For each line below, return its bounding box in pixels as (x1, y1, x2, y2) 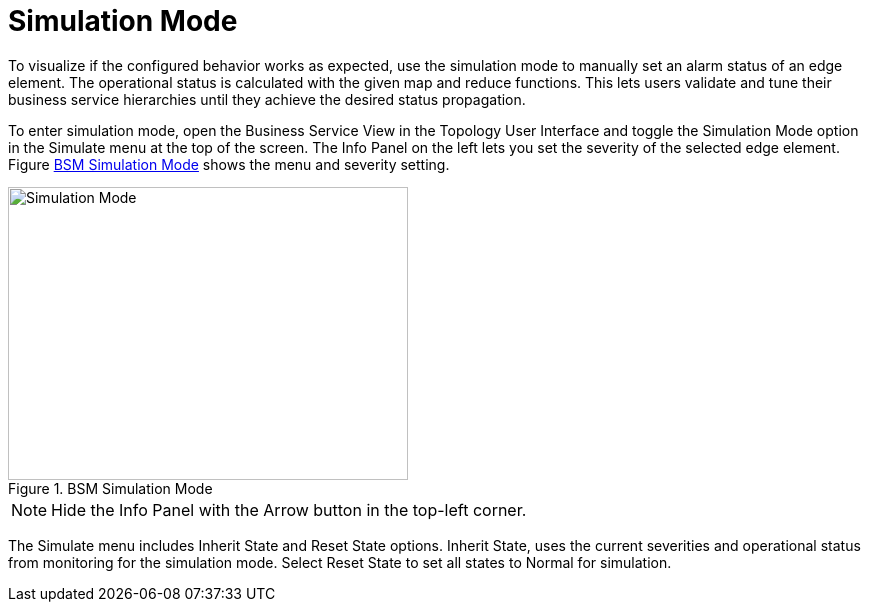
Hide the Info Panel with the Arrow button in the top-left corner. (51, 499, 527, 520)
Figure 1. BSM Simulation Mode (8, 479, 213, 497)
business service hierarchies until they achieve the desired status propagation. (8, 90, 526, 108)
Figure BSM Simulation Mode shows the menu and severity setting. (8, 155, 450, 173)
